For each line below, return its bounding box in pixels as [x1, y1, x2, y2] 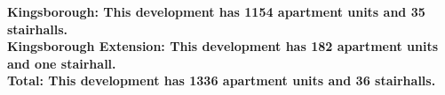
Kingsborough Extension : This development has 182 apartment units [7, 37, 439, 55]
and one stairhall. [7, 54, 116, 72]
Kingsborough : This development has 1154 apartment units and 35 [7, 3, 425, 20]
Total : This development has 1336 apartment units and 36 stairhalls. [7, 71, 436, 90]
